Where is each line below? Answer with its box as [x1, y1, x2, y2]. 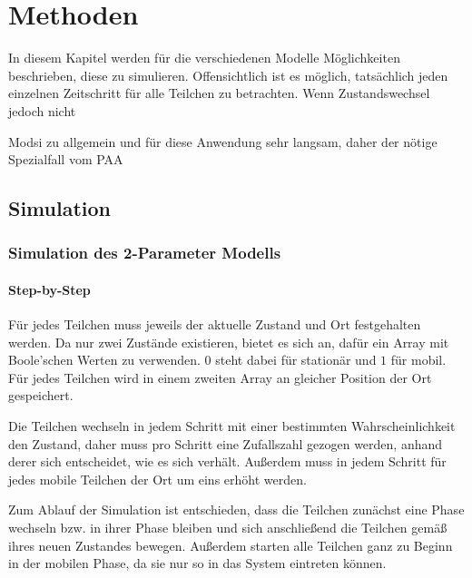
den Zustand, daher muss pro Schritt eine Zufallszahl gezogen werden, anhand [8, 434, 443, 453]
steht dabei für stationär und [215, 350, 377, 369]
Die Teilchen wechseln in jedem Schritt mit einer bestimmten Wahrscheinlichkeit [8, 416, 456, 436]
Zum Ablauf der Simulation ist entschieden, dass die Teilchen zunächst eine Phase [8, 500, 465, 519]
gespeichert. [8, 386, 74, 405]
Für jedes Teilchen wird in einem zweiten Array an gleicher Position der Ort [8, 367, 432, 387]
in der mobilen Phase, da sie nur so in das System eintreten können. [8, 554, 387, 573]
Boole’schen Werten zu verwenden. [8, 350, 201, 369]
